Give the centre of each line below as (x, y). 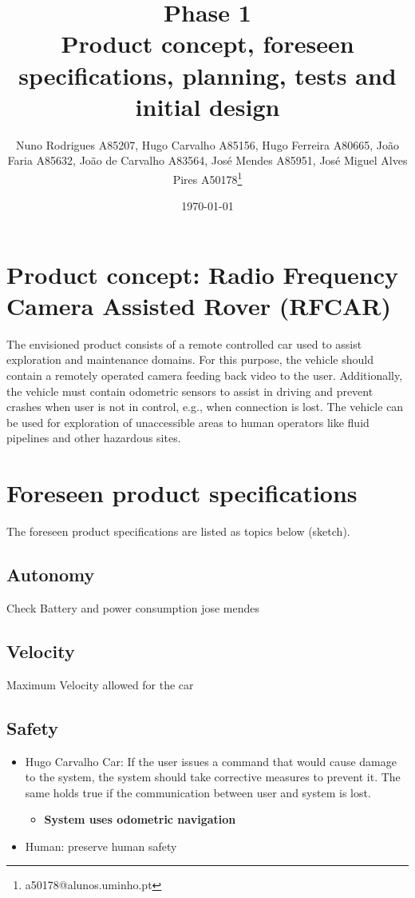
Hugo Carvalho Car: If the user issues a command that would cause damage (211, 761)
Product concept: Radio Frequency (202, 274)
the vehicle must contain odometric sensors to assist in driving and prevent (190, 391)
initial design (207, 106)
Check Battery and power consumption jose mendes (133, 607)
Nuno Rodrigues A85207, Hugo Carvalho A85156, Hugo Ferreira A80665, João (207, 144)
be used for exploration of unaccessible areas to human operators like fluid (188, 422)
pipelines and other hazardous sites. (94, 438)
